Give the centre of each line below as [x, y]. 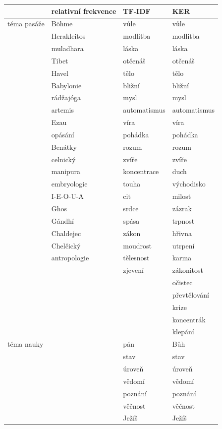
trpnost [183, 220]
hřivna [182, 233]
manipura [66, 171]
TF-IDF [137, 11]
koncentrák [189, 319]
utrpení [183, 245]
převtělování [191, 294]
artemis [62, 110]
